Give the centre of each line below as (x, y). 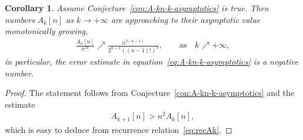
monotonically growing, (46, 31)
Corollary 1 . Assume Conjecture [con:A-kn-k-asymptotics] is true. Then (137, 8)
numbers (20, 19)
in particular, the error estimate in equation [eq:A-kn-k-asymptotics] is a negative (152, 61)
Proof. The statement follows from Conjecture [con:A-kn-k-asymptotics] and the (149, 93)
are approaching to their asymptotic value (186, 19)
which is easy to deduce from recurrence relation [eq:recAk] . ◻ (119, 129)
